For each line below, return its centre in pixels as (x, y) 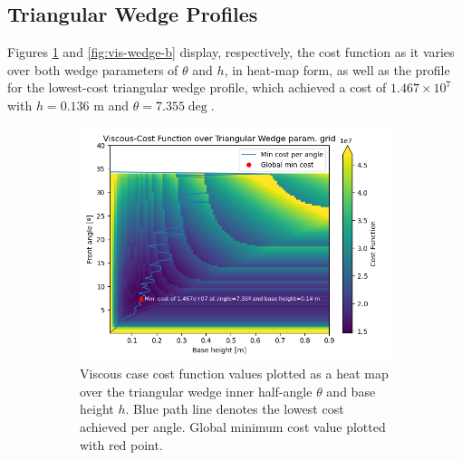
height (97, 409)
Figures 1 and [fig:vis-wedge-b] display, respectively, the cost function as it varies (231, 52)
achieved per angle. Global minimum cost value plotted (233, 426)
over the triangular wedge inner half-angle (196, 391)
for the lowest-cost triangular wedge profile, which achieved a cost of (197, 87)
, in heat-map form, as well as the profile (337, 69)
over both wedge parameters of (93, 69)
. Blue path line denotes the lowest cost (235, 409)
